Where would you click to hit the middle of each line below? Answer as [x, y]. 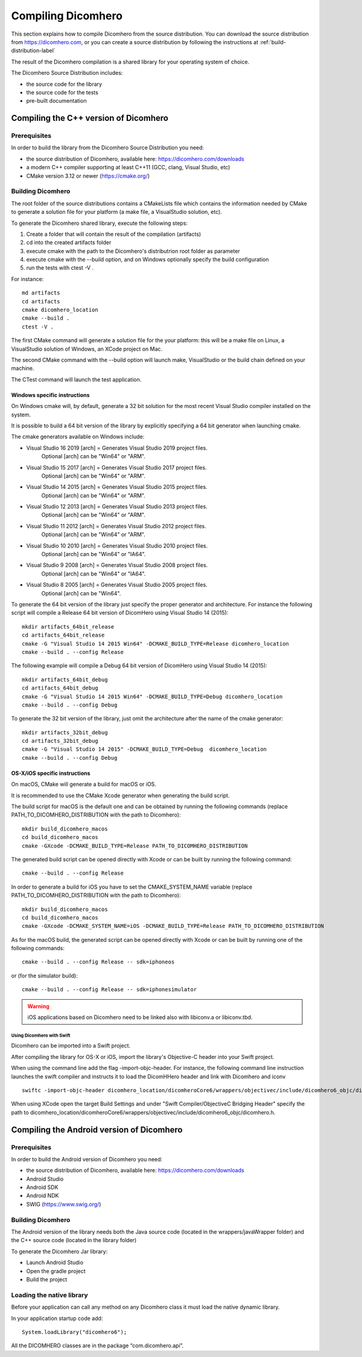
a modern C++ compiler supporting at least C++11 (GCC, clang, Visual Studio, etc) [128, 167]
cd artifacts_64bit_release [63, 635]
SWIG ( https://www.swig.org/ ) [64, 1204]
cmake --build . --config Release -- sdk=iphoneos [98, 962]
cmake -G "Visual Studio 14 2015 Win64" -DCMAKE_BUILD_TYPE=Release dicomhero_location [156, 643]
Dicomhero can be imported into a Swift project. [71, 1046]
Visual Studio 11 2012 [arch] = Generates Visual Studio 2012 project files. [116, 526]
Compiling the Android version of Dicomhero [97, 1129]
